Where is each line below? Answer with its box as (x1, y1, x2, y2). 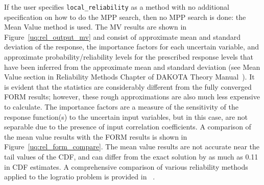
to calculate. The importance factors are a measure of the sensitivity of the (4, 101, 238, 112)
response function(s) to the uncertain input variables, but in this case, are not (4, 111, 248, 122)
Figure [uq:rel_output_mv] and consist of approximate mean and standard (4, 31, 241, 42)
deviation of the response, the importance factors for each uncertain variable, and (4, 41, 259, 52)
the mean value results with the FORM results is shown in (4, 131, 187, 142)
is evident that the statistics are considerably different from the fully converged (4, 81, 252, 92)
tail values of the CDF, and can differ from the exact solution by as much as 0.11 (4, 151, 258, 162)
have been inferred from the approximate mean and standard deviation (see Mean (4, 61, 260, 72)
